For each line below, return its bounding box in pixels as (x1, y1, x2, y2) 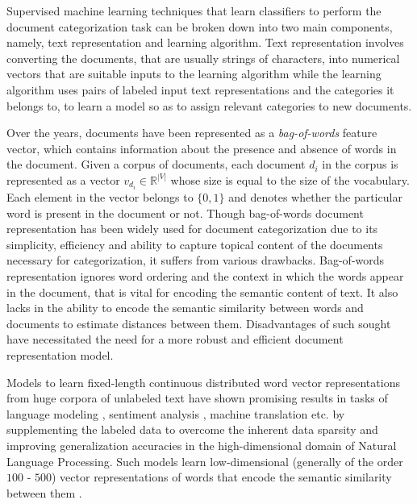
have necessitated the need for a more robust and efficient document (6, 331, 344, 348)
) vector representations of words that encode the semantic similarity (52, 469, 392, 485)
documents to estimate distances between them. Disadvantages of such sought (6, 314, 391, 331)
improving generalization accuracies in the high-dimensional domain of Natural (6, 436, 397, 453)
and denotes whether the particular (228, 189, 402, 206)
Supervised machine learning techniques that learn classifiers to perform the (6, 2, 382, 19)
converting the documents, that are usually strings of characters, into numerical (6, 49, 400, 66)
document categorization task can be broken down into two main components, (6, 18, 393, 35)
